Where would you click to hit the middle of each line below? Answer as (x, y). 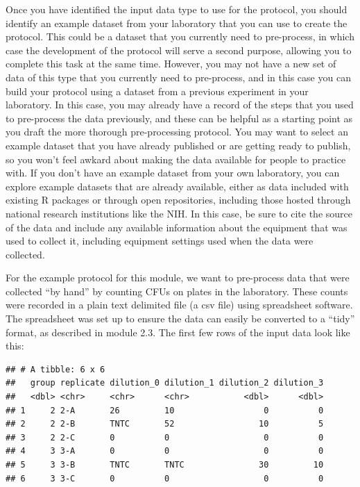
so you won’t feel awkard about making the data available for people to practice (176, 159)
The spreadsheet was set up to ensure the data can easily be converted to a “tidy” (180, 319)
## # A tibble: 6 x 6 (55, 369)
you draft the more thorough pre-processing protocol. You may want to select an (177, 132)
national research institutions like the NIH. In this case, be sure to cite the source (179, 213)
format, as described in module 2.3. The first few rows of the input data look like (178, 332)
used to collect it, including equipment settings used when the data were (160, 241)
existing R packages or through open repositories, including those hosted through (178, 200)
